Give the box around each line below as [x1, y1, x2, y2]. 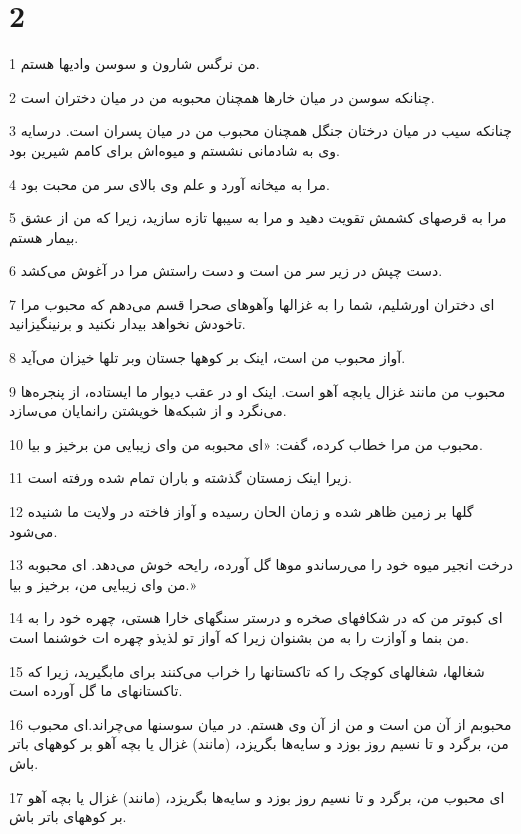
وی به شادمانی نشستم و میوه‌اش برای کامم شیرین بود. [9, 139, 340, 160]
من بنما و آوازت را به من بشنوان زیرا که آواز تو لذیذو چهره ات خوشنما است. [9, 627, 469, 647]
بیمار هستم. [9, 226, 79, 247]
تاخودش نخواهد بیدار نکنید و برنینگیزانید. [9, 313, 246, 334]
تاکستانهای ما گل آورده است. [9, 680, 183, 701]
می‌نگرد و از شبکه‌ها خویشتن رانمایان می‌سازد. [9, 400, 287, 421]
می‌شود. [9, 520, 58, 541]
